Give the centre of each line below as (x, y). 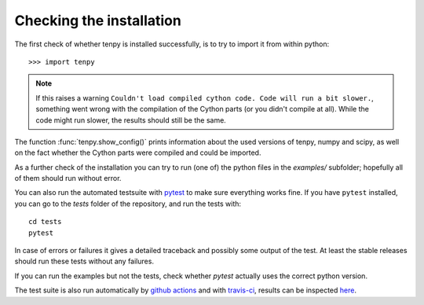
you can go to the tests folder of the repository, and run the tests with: (128, 204)
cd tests (45, 222)
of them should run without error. (68, 178)
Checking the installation (98, 20)
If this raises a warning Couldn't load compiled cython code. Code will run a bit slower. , (205, 97)
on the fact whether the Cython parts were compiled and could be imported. (138, 152)
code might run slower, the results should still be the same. (131, 120)
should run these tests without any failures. (84, 261)
